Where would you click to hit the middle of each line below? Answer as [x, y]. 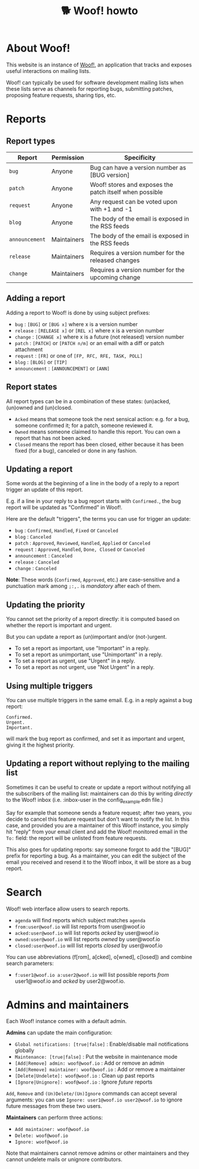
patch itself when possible [126, 192]
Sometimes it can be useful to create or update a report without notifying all [99, 787]
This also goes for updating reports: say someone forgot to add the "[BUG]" [99, 849]
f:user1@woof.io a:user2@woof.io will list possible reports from [92, 974]
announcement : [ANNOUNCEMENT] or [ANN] [62, 368]
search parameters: [30, 963]
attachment [29, 349]
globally [24, 1050]
